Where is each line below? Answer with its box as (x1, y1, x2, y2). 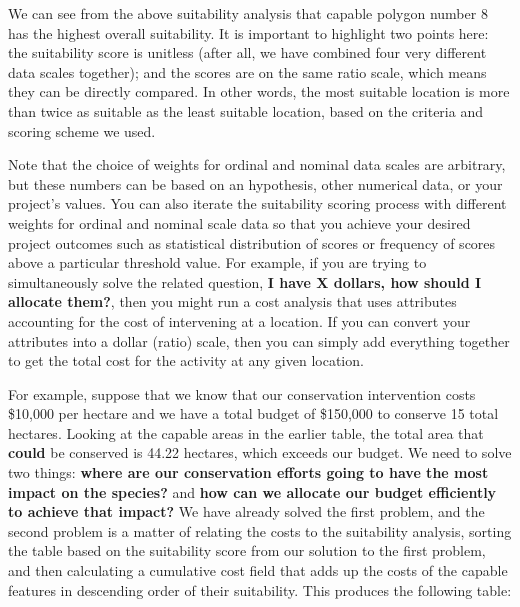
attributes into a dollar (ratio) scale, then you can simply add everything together (8, 330, 510, 351)
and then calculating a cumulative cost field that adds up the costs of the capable (8, 560, 508, 581)
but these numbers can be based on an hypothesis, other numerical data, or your (8, 173, 503, 194)
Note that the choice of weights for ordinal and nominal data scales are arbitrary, (8, 154, 506, 175)
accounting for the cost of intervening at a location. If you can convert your (8, 310, 471, 331)
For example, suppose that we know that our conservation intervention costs (8, 383, 476, 404)
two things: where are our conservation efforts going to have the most (8, 462, 489, 483)
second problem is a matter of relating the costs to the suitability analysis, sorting (8, 520, 512, 541)
